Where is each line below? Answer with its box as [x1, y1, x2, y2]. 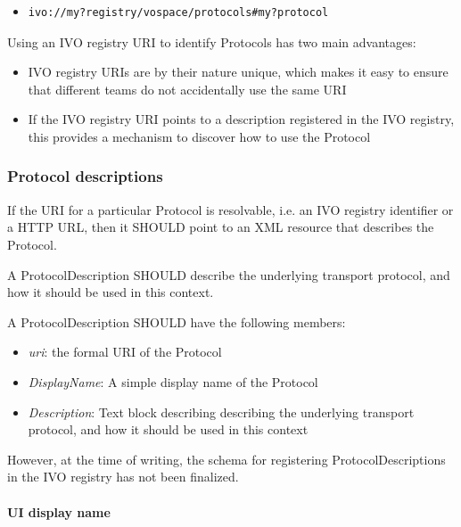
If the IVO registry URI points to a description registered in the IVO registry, [28, 110, 455, 128]
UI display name [7, 502, 111, 521]
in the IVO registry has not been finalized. [7, 467, 239, 486]
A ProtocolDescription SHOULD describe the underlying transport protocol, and [7, 265, 450, 284]
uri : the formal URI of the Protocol [28, 342, 222, 361]
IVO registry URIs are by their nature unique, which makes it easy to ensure [28, 62, 449, 81]
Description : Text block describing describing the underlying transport [28, 402, 415, 421]
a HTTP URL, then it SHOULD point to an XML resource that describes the [7, 218, 434, 236]
